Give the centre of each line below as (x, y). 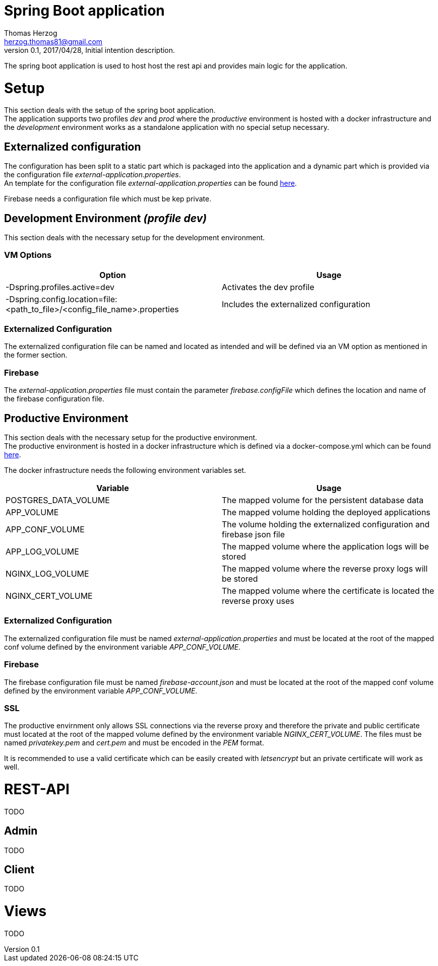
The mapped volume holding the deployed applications (326, 512)
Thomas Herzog (31, 33)
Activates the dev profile (268, 287)
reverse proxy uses (258, 601)
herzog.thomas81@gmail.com (53, 41)
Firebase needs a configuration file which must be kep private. (108, 199)
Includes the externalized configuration (296, 304)
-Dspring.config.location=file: (61, 299)
